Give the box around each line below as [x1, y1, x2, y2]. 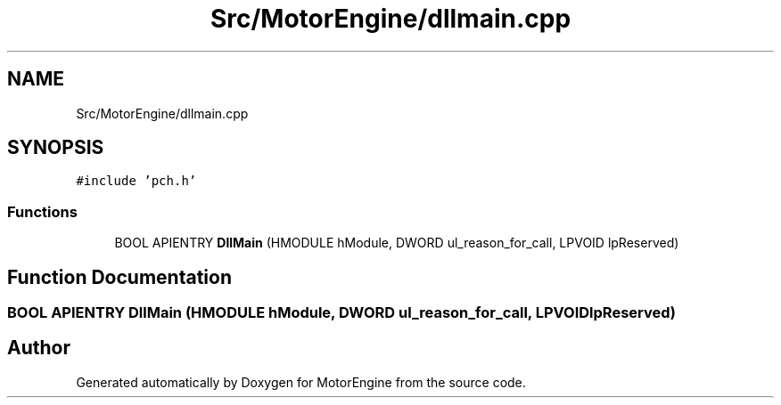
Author [7, 336, 70, 360]
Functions [7, 202, 78, 221]
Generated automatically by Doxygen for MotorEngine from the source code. [76, 374, 526, 390]
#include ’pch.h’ [76, 174, 197, 189]
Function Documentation [7, 265, 232, 288]
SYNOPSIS [7, 136, 104, 159]
